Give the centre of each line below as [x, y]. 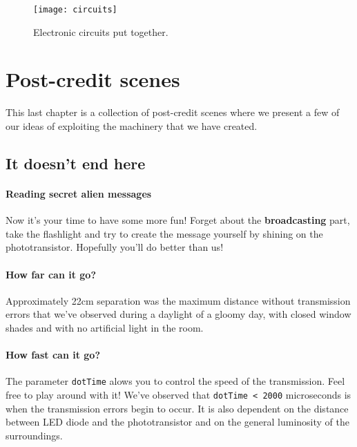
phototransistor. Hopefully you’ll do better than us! [115, 247]
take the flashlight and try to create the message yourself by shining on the [164, 233]
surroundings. [34, 435]
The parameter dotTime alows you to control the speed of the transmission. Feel [175, 381]
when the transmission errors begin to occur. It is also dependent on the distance [177, 408]
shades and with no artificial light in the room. [105, 327]
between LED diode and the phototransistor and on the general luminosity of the [177, 422]
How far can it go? [51, 274]
